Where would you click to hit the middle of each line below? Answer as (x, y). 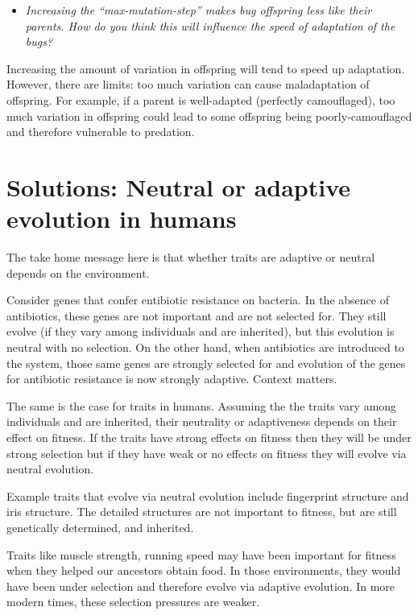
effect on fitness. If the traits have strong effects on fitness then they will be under (209, 437)
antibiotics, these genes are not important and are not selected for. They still (197, 315)
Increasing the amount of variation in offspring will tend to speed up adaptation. (206, 68)
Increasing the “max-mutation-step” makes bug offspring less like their (199, 10)
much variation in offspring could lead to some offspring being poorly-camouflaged (209, 116)
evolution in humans (122, 219)
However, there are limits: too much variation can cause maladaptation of (188, 84)
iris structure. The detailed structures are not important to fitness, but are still (202, 512)
